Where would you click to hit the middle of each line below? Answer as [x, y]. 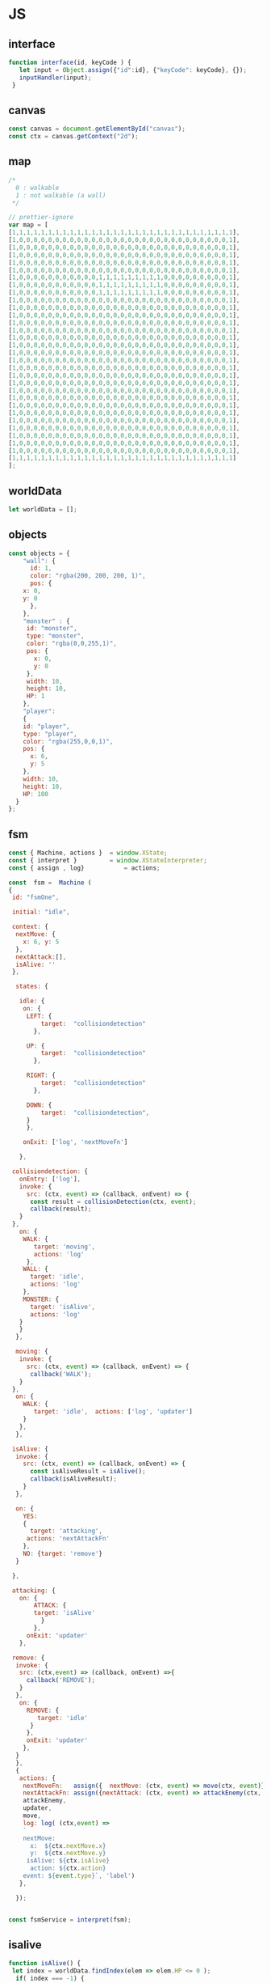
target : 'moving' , [64, 1247]
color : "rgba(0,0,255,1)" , [71, 644]
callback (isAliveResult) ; [73, 1479]
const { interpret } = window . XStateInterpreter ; [108, 860]
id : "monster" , [52, 629]
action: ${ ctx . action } [68, 1869]
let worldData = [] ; [43, 509]
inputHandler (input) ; [55, 78]
